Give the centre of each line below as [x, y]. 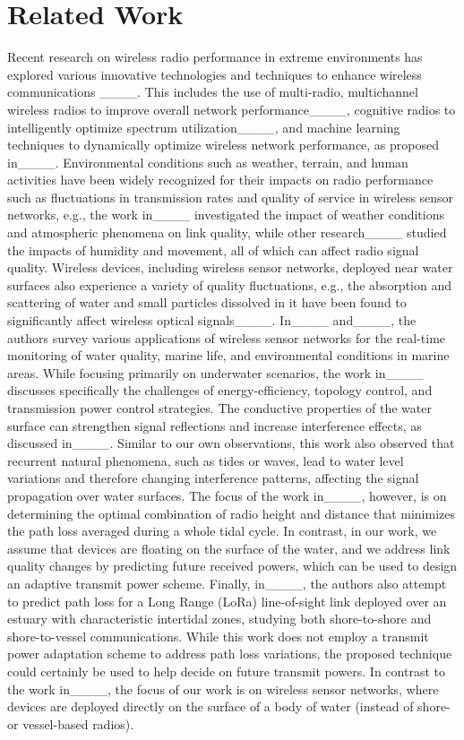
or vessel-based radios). [71, 723]
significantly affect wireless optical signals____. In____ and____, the [212, 320]
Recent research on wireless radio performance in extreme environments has [215, 57]
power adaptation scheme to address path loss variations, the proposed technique [230, 654]
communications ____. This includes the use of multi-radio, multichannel [213, 92]
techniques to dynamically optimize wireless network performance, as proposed [223, 145]
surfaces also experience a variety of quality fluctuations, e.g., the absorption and [230, 284]
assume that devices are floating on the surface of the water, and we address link [229, 548]
